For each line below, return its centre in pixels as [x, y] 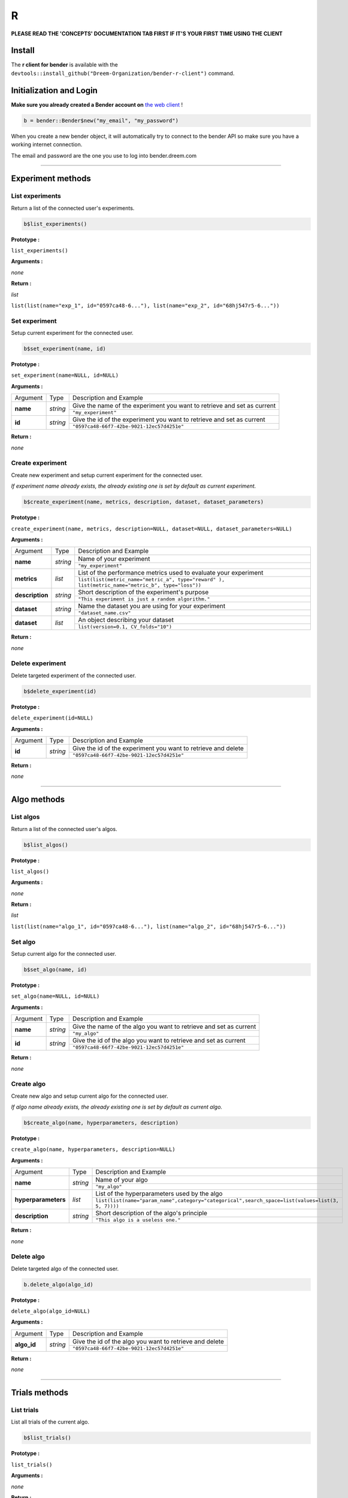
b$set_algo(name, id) [55, 970]
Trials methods [40, 1393]
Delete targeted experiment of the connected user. [73, 675]
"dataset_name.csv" [105, 613]
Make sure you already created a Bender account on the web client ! [97, 104]
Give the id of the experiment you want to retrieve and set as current [169, 419]
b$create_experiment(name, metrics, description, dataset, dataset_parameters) [144, 502]
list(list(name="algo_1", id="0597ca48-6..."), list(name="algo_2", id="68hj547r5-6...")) [149, 926]
